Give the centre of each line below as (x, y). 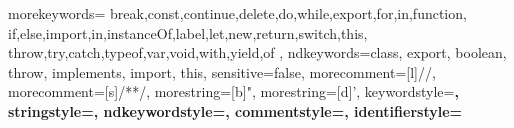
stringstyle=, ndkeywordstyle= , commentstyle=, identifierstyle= (235, 110)
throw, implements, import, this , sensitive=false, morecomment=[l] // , (222, 71)
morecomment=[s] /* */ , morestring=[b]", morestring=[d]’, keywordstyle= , (233, 91)
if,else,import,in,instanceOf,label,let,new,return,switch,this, (188, 32)
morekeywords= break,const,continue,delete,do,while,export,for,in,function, (237, 13)
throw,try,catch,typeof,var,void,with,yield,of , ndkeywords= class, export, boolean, (257, 52)
